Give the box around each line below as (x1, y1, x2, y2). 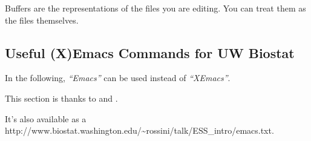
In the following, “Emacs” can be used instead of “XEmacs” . (5, 71, 231, 84)
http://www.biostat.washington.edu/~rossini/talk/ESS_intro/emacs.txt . (5, 124, 274, 137)
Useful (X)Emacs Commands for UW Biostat (5, 43, 295, 62)
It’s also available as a (5, 112, 87, 125)
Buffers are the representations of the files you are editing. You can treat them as (5, 2, 306, 14)
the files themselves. (5, 13, 79, 26)
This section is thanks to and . (5, 91, 118, 104)
